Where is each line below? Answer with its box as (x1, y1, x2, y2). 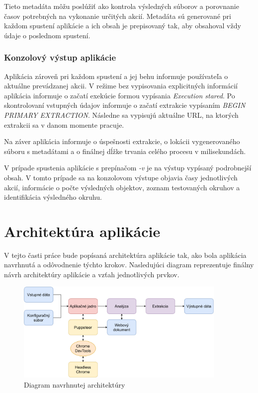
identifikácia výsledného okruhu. (4, 192, 102, 202)
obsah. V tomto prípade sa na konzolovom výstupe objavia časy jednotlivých (4, 172, 238, 182)
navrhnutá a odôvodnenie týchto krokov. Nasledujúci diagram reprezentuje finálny (4, 259, 254, 270)
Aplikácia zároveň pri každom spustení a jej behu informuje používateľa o (4, 71, 228, 81)
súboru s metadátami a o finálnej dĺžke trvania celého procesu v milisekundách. (4, 146, 246, 156)
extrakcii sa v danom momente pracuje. (4, 119, 124, 130)
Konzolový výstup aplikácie (4, 51, 116, 64)
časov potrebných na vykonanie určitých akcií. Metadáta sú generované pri (4, 10, 231, 21)
